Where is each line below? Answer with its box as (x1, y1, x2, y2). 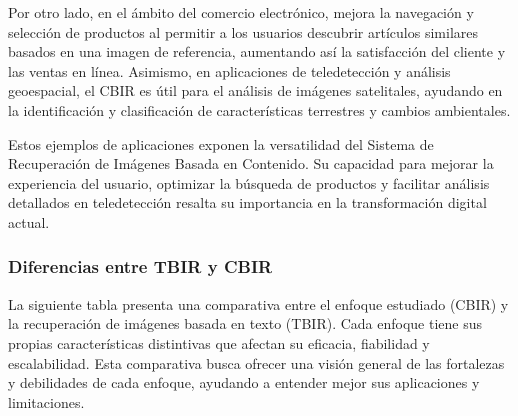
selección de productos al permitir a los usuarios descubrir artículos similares (8, 21, 478, 42)
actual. (8, 211, 50, 232)
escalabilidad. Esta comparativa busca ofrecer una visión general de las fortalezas (8, 352, 505, 373)
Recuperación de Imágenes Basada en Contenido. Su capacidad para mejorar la (8, 153, 494, 174)
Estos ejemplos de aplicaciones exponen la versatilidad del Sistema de (8, 133, 434, 154)
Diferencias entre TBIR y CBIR (8, 254, 273, 279)
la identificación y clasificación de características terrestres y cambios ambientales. (8, 99, 511, 120)
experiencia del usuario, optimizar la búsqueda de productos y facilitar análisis (8, 172, 490, 193)
